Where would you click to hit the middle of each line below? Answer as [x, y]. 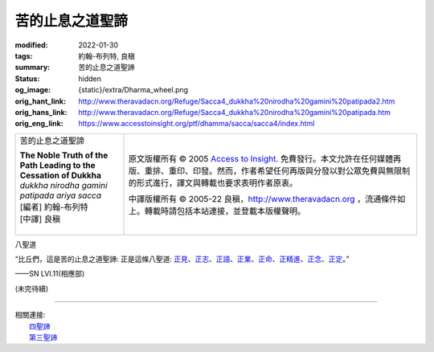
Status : [27, 78]
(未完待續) [32, 289]
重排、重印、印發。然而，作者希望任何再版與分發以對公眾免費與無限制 [278, 170]
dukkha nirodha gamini [63, 185]
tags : [24, 55]
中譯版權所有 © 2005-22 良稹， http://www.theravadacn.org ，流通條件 [263, 199]
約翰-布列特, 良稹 [107, 55]
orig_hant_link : [41, 101]
